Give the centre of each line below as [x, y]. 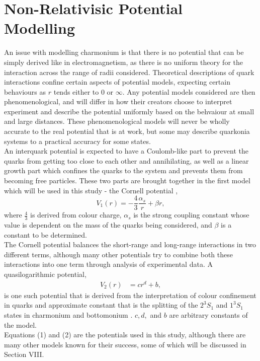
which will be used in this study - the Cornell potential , [91, 190]
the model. [20, 324]
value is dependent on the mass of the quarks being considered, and [108, 225]
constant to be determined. [46, 234]
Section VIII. [24, 354]
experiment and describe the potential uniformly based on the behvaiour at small [129, 111]
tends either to [76, 91]
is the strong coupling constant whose [191, 215]
